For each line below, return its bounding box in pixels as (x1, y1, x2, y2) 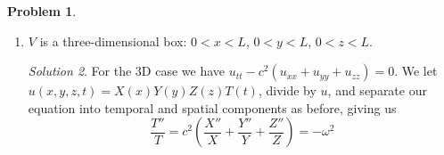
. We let (394, 61, 438, 80)
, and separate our (327, 81, 427, 100)
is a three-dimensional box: (39, 31, 187, 50)
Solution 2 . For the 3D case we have (28, 61, 226, 80)
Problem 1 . (7, 2, 77, 20)
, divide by (258, 81, 317, 100)
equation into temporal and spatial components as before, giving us (28, 98, 397, 117)
